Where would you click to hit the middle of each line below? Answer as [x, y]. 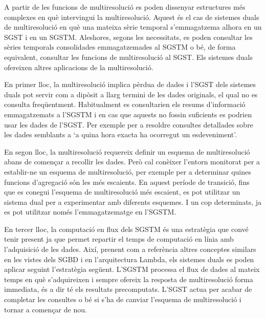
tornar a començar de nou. [46, 309]
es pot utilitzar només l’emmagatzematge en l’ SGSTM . [90, 212]
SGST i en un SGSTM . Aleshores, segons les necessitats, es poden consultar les [128, 37]
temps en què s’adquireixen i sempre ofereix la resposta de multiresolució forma [129, 279]
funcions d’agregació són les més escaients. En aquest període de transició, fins [127, 182]
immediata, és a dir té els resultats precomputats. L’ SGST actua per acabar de [128, 289]
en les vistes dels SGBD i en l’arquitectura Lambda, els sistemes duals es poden [129, 259]
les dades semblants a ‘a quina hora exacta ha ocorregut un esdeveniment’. [121, 134]
